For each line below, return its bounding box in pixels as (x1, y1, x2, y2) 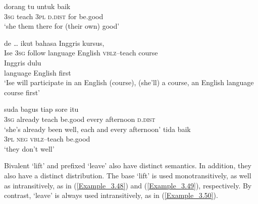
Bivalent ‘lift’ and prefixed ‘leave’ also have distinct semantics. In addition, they (4, 160, 251, 171)
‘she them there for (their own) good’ (4, 21, 120, 31)
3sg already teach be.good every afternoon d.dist (4, 113, 156, 124)
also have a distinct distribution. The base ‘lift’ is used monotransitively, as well (4, 170, 251, 180)
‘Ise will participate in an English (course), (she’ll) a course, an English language (4, 77, 254, 88)
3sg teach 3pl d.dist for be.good (4, 11, 104, 21)
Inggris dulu (4, 57, 41, 67)
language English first (4, 67, 71, 78)
